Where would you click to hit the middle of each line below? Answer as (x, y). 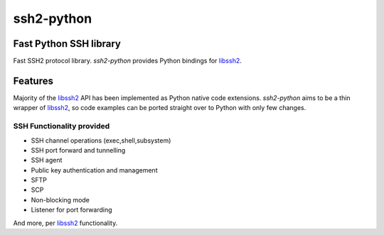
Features (33, 81)
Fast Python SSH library (67, 44)
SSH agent (47, 160)
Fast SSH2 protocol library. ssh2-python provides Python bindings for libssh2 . (127, 61)
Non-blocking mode (60, 200)
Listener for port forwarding (72, 210)
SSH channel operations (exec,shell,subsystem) (101, 140)
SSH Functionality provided (62, 126)
